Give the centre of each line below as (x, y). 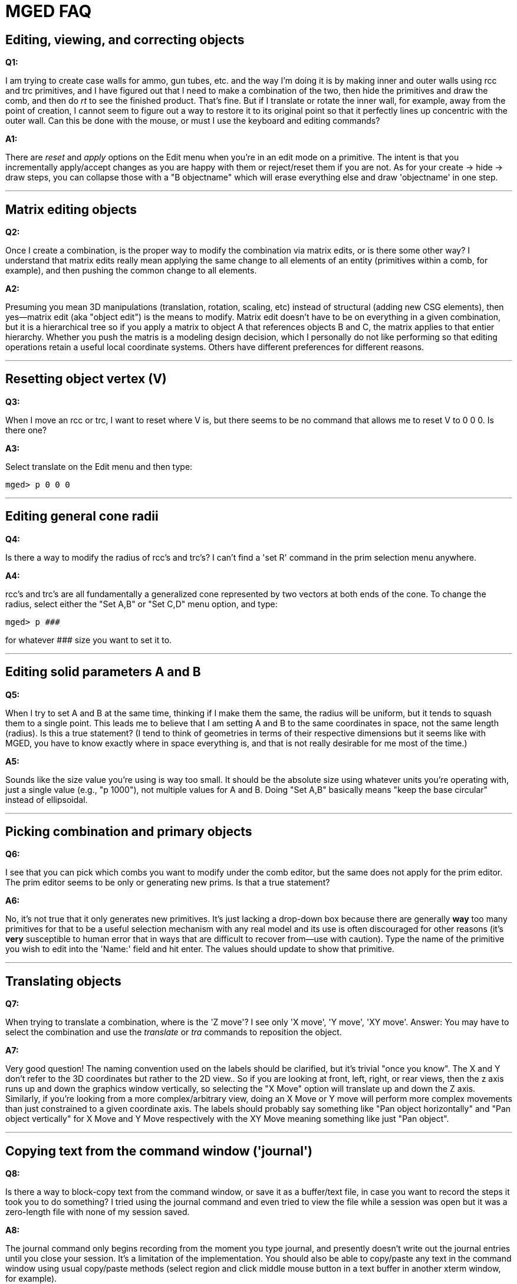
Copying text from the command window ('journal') (159, 1151)
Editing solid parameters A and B (103, 672)
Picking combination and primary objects (129, 831)
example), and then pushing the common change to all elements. (131, 271)
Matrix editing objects (71, 209)
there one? (26, 430)
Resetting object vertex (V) (86, 379)
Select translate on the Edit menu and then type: (99, 466)
